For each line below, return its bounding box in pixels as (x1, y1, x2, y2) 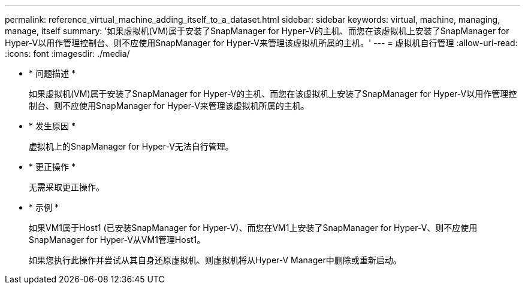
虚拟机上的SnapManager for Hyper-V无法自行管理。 (29, 141, 234, 151)
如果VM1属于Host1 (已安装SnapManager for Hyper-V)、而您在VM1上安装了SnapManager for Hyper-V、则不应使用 (29, 223, 478, 233)
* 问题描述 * (29, 68, 76, 78)
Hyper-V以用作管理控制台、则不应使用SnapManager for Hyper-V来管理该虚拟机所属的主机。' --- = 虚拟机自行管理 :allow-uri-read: (5, 38, 518, 48)
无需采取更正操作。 (29, 182, 104, 192)
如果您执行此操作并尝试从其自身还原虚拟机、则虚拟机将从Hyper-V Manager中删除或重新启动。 (29, 255, 402, 265)
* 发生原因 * (29, 121, 76, 131)
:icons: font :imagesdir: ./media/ (5, 48, 130, 59)
